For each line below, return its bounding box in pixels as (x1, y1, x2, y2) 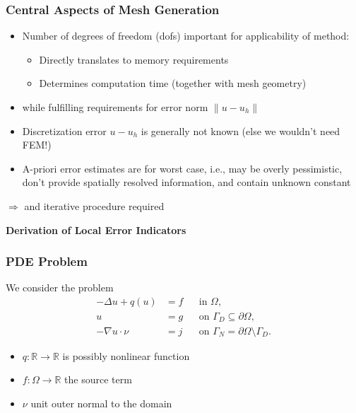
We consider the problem (6, 280, 114, 295)
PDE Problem (6, 252, 88, 270)
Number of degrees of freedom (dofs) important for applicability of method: (22, 28, 350, 43)
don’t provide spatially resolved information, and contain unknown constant (22, 175, 351, 190)
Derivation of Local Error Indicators (6, 222, 186, 237)
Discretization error (22, 123, 107, 138)
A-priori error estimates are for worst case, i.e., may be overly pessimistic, (22, 161, 343, 175)
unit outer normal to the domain (30, 395, 172, 410)
